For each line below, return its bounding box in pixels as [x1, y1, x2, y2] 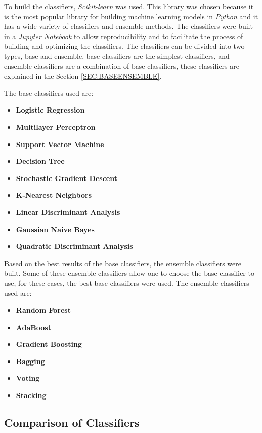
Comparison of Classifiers [4, 415, 140, 430]
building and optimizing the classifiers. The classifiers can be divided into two [4, 41, 245, 51]
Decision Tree [16, 156, 65, 166]
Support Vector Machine [16, 138, 104, 149]
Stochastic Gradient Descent [16, 172, 117, 183]
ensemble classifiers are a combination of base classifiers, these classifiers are [4, 60, 239, 71]
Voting [16, 373, 40, 383]
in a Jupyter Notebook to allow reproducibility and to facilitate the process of [4, 30, 243, 41]
